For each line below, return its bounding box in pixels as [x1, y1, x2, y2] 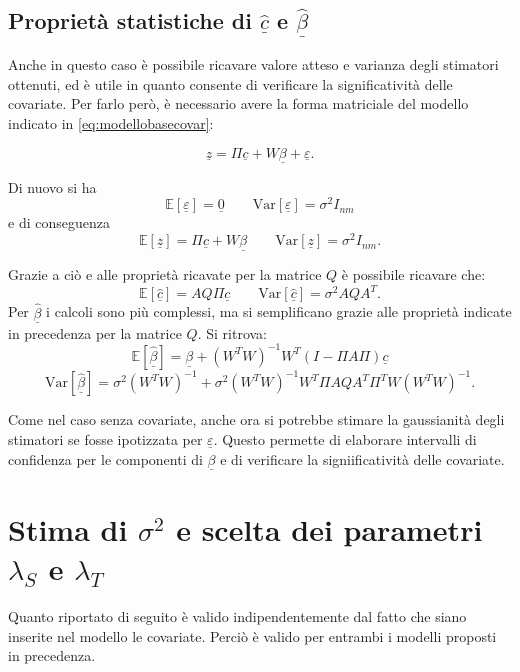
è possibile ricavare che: [341, 264, 486, 285]
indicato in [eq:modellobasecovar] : [8, 112, 214, 133]
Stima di [8, 509, 128, 550]
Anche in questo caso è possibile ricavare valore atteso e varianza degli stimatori [8, 54, 499, 75]
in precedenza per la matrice [8, 322, 182, 343]
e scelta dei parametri [176, 509, 483, 550]
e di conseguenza [8, 212, 110, 233]
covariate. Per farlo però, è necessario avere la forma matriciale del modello [8, 93, 469, 114]
